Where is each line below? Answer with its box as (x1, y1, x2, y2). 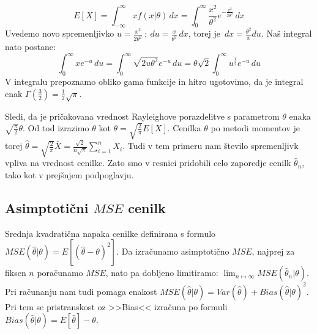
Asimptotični (5, 198, 89, 217)
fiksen (5, 266, 26, 279)
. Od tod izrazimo (22, 122, 89, 134)
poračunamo (37, 266, 83, 279)
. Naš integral (261, 27, 312, 40)
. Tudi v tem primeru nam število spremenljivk (122, 139, 299, 152)
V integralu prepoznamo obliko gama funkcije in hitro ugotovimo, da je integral (5, 75, 304, 88)
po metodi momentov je (211, 122, 300, 134)
